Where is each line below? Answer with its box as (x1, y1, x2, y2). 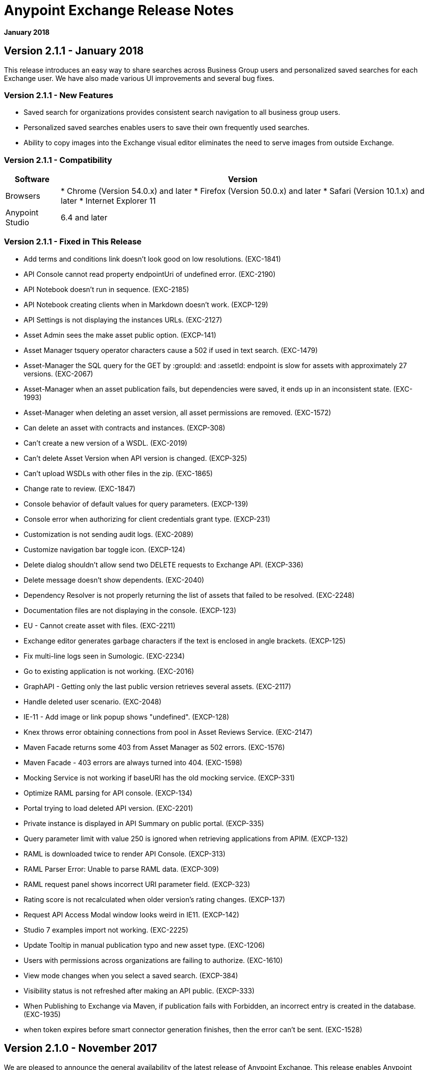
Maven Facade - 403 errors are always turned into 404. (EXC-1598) (24, 758, 242, 767)
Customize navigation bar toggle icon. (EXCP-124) (24, 545, 186, 554)
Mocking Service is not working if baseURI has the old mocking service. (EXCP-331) (24, 773, 295, 782)
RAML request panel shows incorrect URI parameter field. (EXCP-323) (24, 880, 250, 888)
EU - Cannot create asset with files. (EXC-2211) (24, 621, 176, 630)
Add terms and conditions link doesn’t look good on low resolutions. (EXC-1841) (24, 254, 281, 263)
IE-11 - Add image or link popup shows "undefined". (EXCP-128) (24, 712, 229, 721)
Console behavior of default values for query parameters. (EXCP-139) (24, 499, 248, 508)
